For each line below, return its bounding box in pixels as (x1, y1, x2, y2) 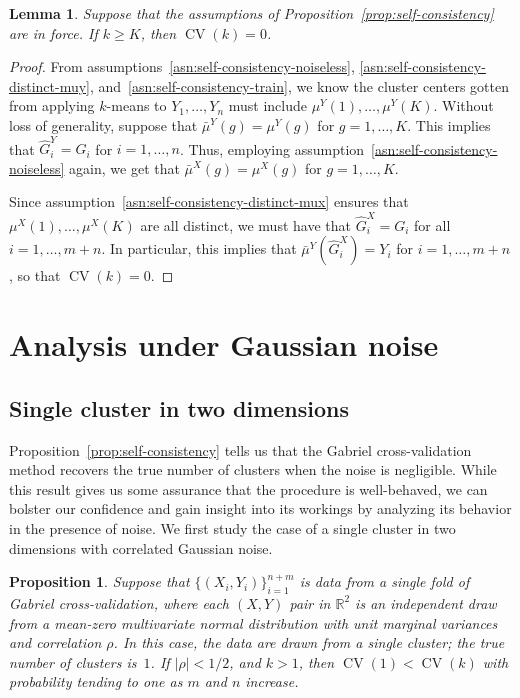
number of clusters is (9, 651, 137, 672)
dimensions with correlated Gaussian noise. (9, 537, 273, 558)
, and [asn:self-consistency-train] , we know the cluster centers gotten (89, 75, 509, 96)
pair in (289, 592, 331, 613)
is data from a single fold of (299, 571, 470, 592)
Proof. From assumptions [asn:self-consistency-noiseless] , (9, 56, 355, 77)
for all (414, 214, 451, 235)
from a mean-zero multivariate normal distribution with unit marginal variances (9, 612, 498, 633)
